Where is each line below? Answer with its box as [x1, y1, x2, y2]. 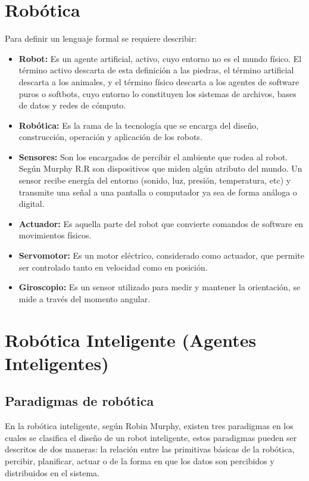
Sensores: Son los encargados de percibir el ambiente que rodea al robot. [18, 150, 288, 163]
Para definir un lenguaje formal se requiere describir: [5, 32, 197, 45]
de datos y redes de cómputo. [18, 99, 126, 111]
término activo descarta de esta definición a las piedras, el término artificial [18, 64, 294, 76]
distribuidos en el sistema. [5, 466, 100, 479]
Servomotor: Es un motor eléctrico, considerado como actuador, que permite [18, 249, 305, 262]
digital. [18, 197, 45, 210]
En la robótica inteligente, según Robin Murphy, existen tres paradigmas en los [5, 420, 294, 432]
